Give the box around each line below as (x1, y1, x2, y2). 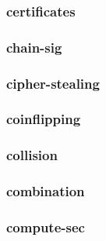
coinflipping (6, 109, 81, 129)
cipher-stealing (6, 73, 100, 93)
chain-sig (6, 37, 62, 57)
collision (6, 145, 58, 165)
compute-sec (6, 217, 85, 236)
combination (6, 181, 85, 201)
